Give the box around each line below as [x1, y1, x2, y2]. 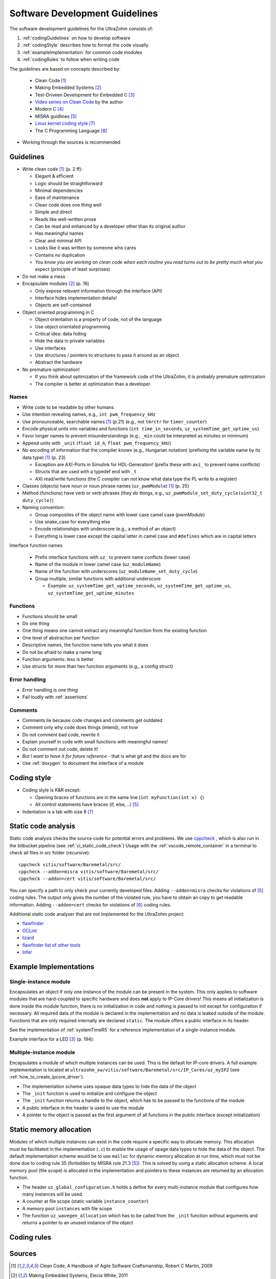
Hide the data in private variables [35, 338, 105, 344]
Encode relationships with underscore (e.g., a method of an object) [35, 526, 176, 532]
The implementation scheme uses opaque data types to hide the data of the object [22, 1083, 197, 1089]
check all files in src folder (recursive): [9, 850, 90, 856]
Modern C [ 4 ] [35, 106, 64, 112]
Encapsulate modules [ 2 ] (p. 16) [22, 280, 89, 286]
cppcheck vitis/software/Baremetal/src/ [18, 862, 121, 867]
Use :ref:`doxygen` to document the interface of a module [22, 760, 144, 766]
